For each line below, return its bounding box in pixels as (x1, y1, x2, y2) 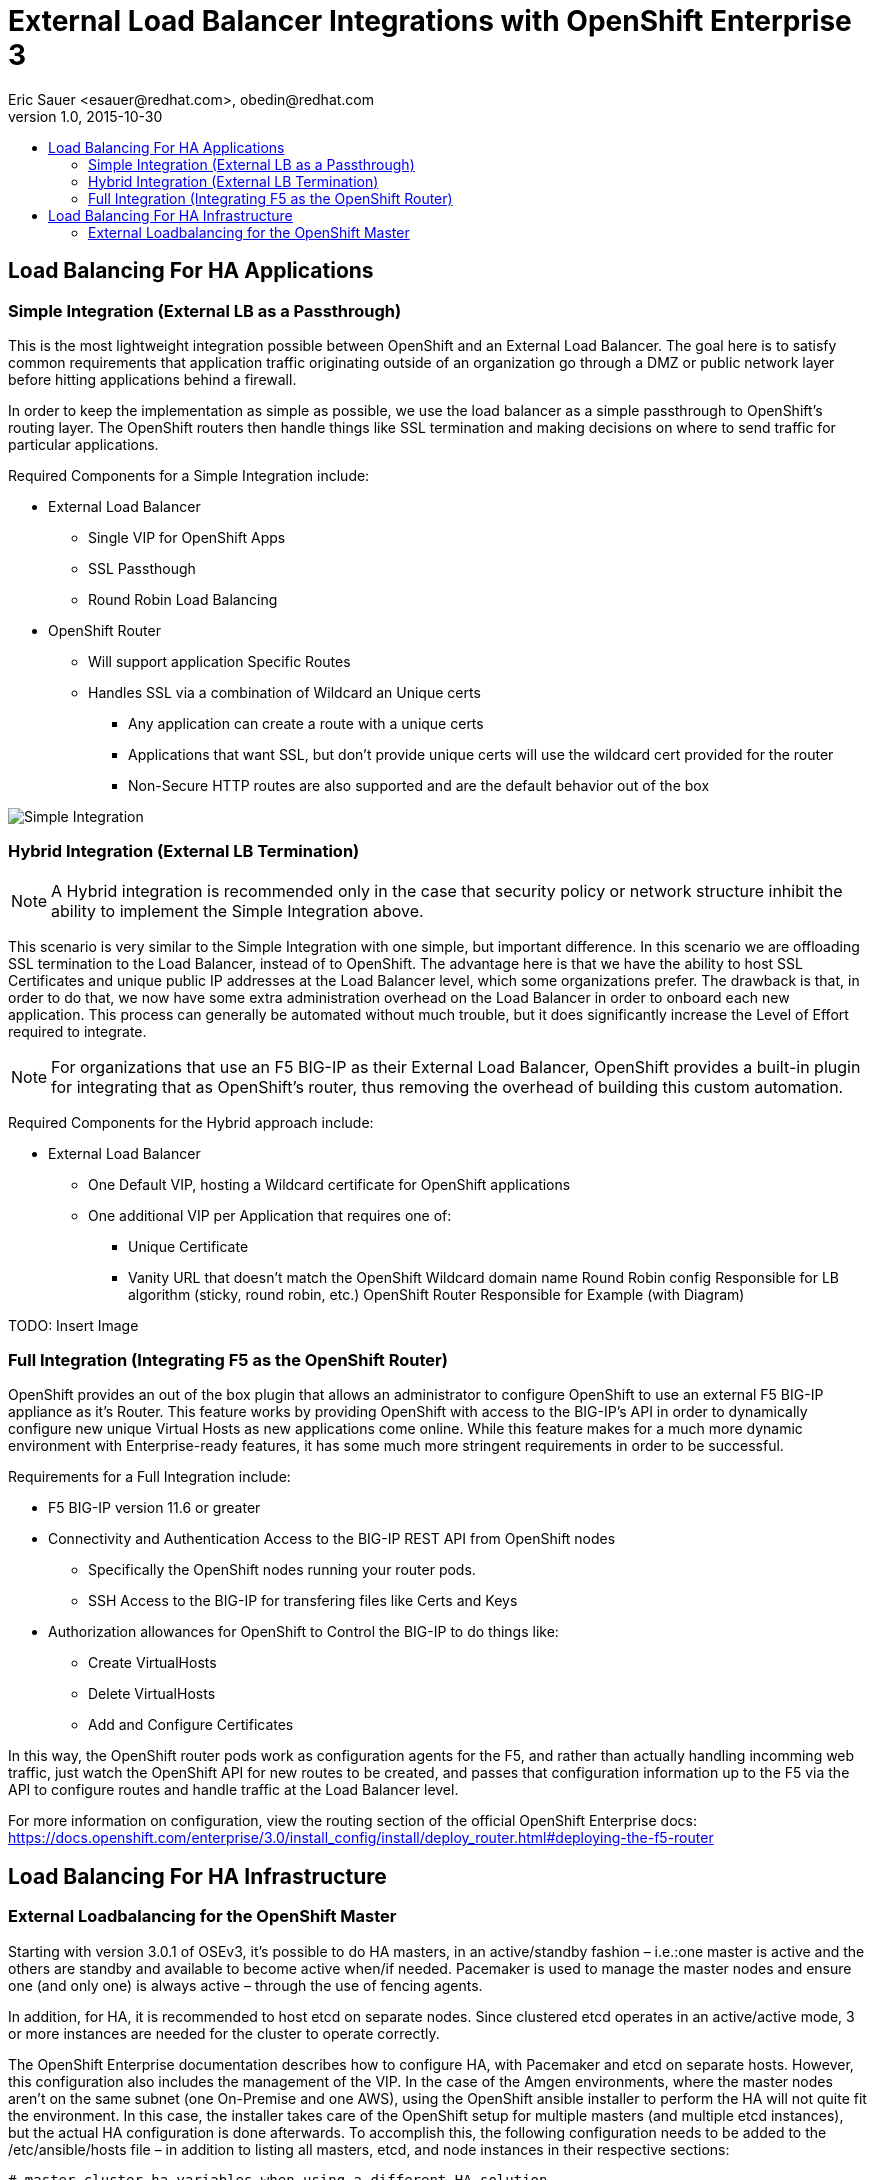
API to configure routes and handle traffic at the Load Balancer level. (8, 1781, 459, 1799)
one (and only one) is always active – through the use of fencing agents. (8, 1976, 483, 1994)
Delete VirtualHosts (88, 1685, 216, 1703)
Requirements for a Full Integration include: (8, 1468, 291, 1486)
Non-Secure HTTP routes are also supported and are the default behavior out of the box (128, 776, 710, 794)
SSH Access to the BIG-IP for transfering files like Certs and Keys (88, 1592, 518, 1610)
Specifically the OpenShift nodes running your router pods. (88, 1561, 476, 1579)
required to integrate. (8, 1022, 147, 1040)
